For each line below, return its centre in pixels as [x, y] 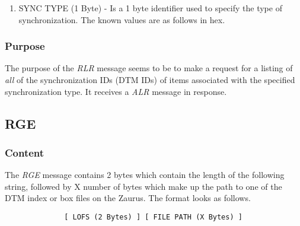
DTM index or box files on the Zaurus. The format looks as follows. [128, 198]
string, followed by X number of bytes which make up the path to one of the [143, 186]
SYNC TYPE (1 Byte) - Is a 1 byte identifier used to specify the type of [150, 8]
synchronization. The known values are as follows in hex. [122, 19]
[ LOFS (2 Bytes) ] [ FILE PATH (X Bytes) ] [153, 217]
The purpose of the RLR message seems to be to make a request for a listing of [149, 68]
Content [25, 152]
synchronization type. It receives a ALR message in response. [116, 91]
